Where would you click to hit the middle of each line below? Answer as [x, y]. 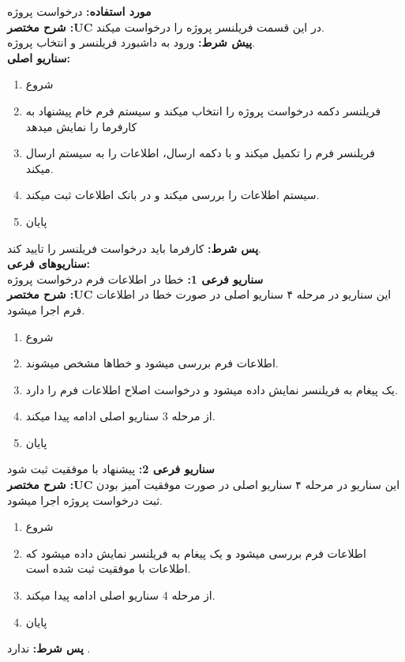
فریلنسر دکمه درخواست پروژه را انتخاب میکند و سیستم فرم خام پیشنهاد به [203, 110]
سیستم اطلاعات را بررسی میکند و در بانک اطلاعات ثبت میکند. [172, 195]
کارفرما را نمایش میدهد [81, 126]
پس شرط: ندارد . [49, 648]
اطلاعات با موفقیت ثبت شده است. [108, 568]
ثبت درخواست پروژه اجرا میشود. [85, 500]
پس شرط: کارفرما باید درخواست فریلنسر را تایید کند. [134, 248]
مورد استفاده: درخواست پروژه [79, 11]
